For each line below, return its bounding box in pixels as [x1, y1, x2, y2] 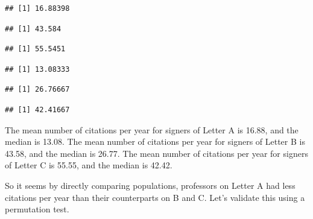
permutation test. [5, 203, 69, 215]
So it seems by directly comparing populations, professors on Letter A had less [5, 179, 296, 191]
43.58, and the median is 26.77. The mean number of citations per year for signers [5, 147, 308, 159]
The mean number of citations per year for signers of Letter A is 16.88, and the [5, 123, 299, 136]
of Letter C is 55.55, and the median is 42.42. [5, 159, 172, 171]
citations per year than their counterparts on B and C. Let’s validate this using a [5, 191, 305, 203]
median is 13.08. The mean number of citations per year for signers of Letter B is [5, 135, 305, 148]
